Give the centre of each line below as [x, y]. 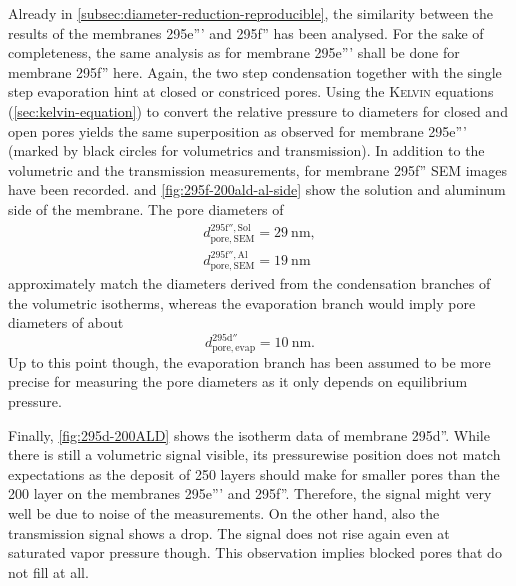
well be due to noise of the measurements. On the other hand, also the [224, 512]
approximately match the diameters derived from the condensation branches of [249, 283]
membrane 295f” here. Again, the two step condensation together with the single [255, 71]
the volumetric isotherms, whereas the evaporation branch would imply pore [242, 302]
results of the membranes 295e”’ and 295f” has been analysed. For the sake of [246, 32]
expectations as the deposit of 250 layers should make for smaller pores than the [254, 473]
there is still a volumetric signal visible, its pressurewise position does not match [254, 454]
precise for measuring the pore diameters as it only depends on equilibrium [238, 381]
